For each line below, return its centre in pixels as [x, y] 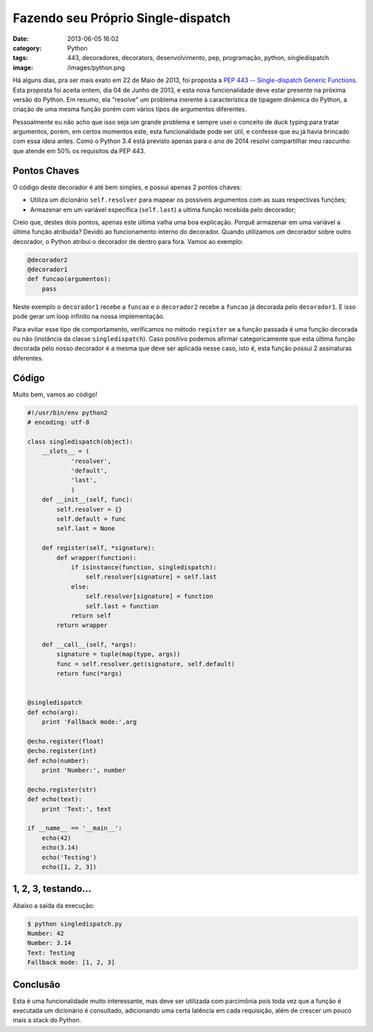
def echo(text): [55, 799]
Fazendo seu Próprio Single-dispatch [122, 18]
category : [27, 48]
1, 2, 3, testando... [52, 889]
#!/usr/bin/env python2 [68, 412]
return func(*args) [89, 674]
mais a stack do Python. [47, 1020]
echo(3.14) [60, 848]
